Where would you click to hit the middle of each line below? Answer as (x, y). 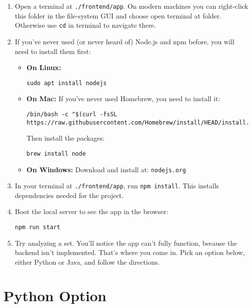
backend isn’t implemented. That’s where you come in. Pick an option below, (130, 252)
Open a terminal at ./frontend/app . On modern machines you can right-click (132, 6)
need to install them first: (53, 51)
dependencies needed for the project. (69, 195)
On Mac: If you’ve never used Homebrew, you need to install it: (123, 99)
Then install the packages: (65, 138)
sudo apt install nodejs (67, 83)
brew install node (56, 154)
